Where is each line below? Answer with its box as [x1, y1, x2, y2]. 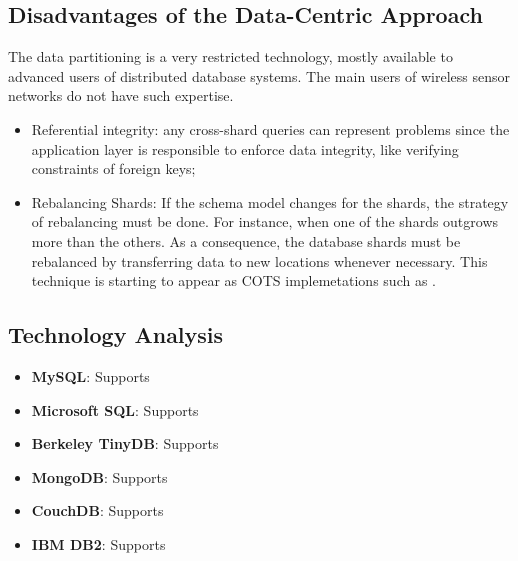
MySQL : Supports [31, 365, 150, 386]
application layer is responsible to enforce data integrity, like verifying [31, 138, 459, 159]
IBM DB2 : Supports [31, 533, 166, 554]
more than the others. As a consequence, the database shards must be [31, 230, 461, 251]
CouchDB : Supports [31, 500, 164, 521]
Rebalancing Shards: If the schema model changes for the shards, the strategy [31, 191, 509, 212]
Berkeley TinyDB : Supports [31, 433, 219, 454]
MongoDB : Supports [31, 466, 168, 487]
